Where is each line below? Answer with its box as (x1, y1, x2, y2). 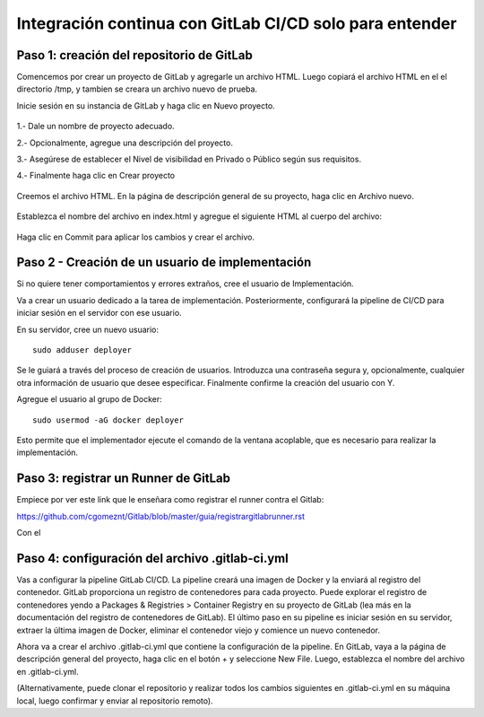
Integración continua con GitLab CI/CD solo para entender (16, 13, 457, 33)
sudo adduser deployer (32, 345, 133, 355)
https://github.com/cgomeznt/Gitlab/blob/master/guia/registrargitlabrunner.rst (16, 511, 305, 521)
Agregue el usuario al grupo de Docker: (16, 394, 163, 405)
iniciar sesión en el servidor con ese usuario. (16, 308, 183, 319)
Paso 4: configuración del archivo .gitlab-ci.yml (16, 550, 289, 565)
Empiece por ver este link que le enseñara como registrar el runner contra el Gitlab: (16, 494, 324, 505)
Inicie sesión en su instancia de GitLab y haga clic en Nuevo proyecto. (16, 100, 275, 111)
